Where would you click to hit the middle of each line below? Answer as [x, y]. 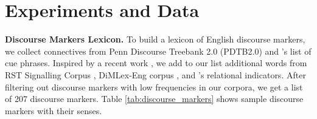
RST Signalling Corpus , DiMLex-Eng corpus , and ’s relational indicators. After [155, 74]
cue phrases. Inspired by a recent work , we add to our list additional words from [156, 63]
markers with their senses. [54, 110]
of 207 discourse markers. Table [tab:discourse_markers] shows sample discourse [154, 99]
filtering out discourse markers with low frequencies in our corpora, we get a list [154, 87]
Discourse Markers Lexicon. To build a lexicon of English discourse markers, [155, 39]
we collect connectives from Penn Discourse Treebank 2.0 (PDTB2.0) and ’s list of [158, 51]
